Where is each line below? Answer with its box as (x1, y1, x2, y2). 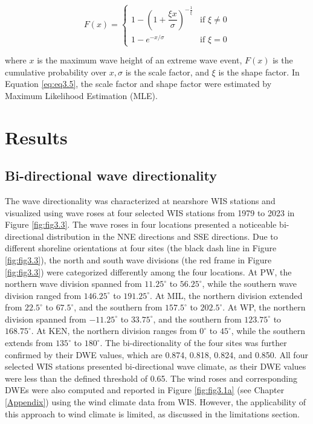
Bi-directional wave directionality (5, 166, 217, 185)
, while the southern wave (202, 277, 297, 290)
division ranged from (5, 289, 82, 301)
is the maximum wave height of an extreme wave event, (37, 54, 242, 66)
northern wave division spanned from (5, 277, 142, 290)
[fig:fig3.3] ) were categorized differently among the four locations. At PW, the (5, 265, 292, 278)
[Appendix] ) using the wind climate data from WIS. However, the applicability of (5, 396, 306, 408)
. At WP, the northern (222, 301, 306, 313)
